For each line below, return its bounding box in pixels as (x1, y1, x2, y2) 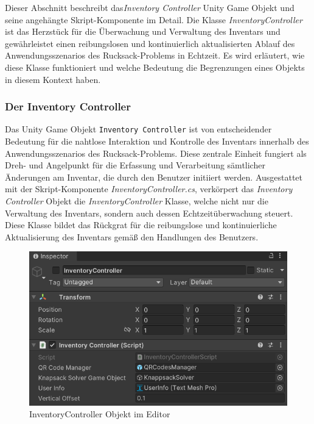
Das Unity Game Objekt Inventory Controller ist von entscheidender (5, 123, 272, 135)
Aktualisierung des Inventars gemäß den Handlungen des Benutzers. (5, 230, 259, 243)
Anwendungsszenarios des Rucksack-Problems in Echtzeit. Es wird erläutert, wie (5, 49, 305, 62)
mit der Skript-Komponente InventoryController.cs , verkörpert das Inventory (5, 182, 293, 195)
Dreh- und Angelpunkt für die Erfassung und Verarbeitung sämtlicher (5, 159, 265, 171)
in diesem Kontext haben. (5, 73, 101, 85)
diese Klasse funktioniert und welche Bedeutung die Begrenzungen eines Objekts (5, 60, 305, 73)
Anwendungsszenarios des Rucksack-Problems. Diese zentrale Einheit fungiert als (5, 146, 307, 159)
